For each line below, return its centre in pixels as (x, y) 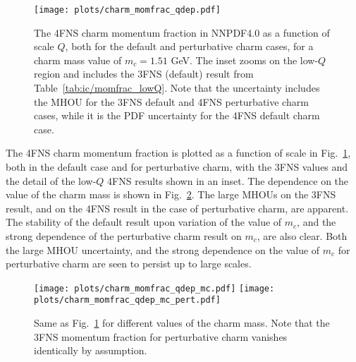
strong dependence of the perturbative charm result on (124, 235)
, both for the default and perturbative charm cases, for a (189, 46)
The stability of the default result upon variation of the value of (144, 222)
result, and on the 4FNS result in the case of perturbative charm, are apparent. (177, 208)
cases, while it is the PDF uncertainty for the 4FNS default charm (177, 115)
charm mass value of (78, 60)
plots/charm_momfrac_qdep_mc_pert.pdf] (127, 300)
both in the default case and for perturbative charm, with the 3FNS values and (177, 167)
